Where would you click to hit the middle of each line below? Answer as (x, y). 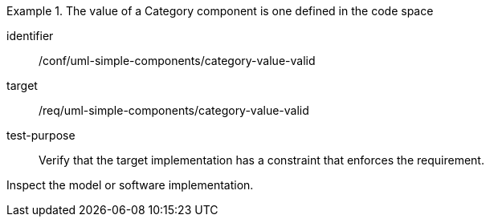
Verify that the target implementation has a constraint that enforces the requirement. (261, 160)
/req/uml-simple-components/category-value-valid (174, 110)
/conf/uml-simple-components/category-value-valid (177, 61)
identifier (30, 36)
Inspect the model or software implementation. (130, 185)
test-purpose (41, 135)
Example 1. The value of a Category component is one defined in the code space (220, 11)
